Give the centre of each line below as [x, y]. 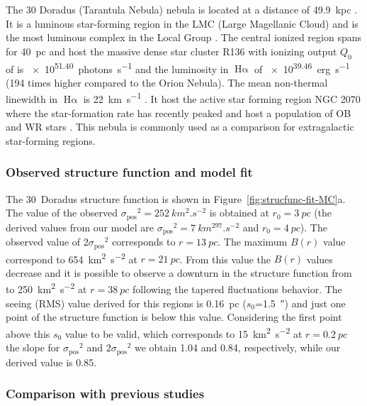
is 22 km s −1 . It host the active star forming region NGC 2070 [222, 98]
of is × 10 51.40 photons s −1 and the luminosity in [117, 67]
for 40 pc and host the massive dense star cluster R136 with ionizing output [171, 51]
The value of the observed [62, 213]
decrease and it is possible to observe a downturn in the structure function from [179, 272]
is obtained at [239, 213]
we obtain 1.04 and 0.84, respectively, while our [237, 347]
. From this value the [225, 259]
